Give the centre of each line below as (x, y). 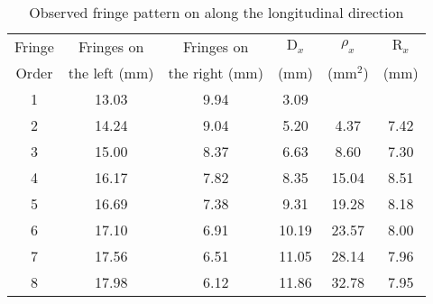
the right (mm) (216, 73)
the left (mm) (111, 73)
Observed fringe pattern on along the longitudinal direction (216, 12)
